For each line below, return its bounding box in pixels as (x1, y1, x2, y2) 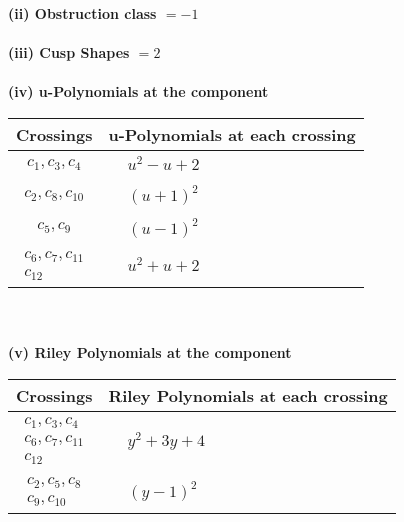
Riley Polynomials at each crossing (108, 383, 388, 407)
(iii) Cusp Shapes (8, 42, 130, 63)
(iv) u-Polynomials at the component (8, 81, 269, 102)
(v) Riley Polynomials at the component (8, 342, 292, 363)
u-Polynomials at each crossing (108, 122, 356, 146)
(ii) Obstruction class (8, 3, 157, 23)
